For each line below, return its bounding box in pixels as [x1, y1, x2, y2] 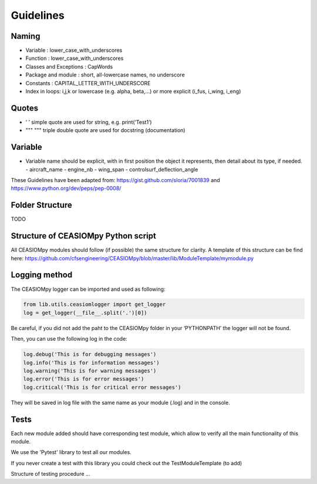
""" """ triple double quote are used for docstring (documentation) [25, 127, 186, 134]
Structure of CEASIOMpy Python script [11, 231, 157, 241]
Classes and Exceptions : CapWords [25, 63, 113, 70]
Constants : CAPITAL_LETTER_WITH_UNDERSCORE [25, 79, 151, 86]
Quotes [11, 103, 39, 113]
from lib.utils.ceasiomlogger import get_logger [23, 301, 166, 308]
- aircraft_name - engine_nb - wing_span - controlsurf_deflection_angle [25, 166, 198, 173]
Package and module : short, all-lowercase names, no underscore [25, 71, 185, 79]
